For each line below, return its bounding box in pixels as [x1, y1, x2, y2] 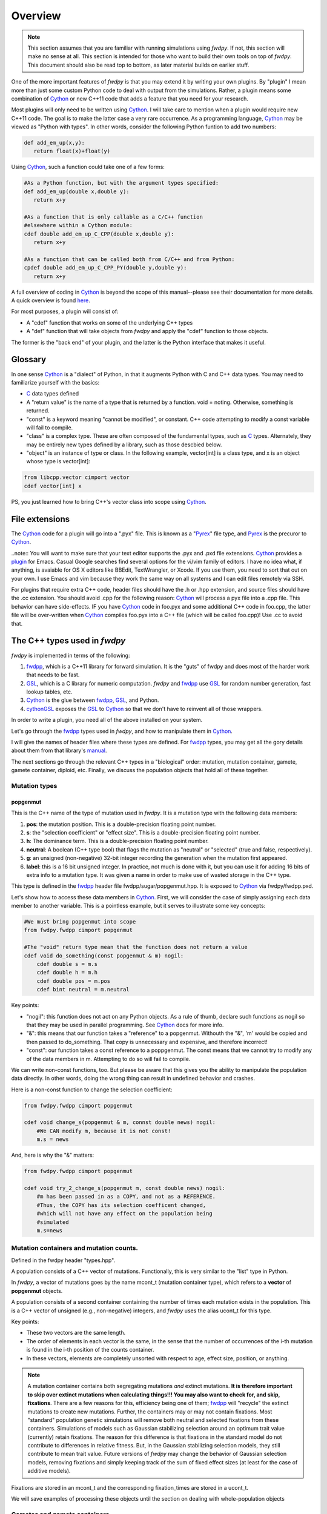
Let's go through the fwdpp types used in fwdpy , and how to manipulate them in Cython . [11, 727, 233, 735]
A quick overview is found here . [11, 297, 91, 304]
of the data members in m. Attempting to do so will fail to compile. [26, 1055, 191, 1062]
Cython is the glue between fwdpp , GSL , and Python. [26, 696, 159, 704]
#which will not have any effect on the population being [36, 1210, 213, 1217]
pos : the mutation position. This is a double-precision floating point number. [26, 821, 216, 828]
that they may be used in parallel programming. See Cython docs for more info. [26, 1021, 224, 1028]
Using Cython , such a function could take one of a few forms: [11, 164, 165, 171]
